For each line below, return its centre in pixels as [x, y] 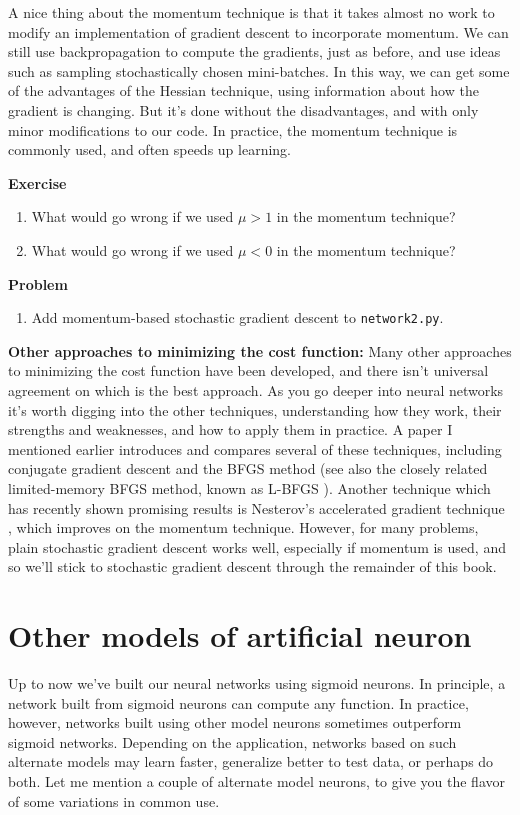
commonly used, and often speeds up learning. [150, 149]
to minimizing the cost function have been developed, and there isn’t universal [248, 370]
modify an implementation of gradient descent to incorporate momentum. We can [258, 31]
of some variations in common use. [114, 800]
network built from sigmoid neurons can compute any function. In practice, [238, 702]
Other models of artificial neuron [240, 635]
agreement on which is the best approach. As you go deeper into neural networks [256, 389]
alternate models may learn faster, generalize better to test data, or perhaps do [251, 761]
